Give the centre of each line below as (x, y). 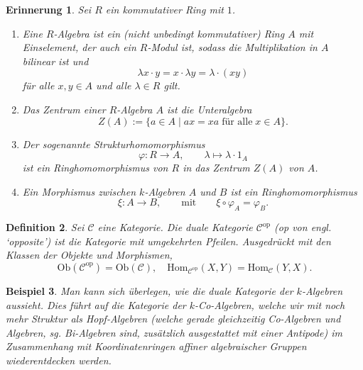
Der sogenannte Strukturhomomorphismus (114, 144)
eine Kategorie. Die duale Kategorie (175, 227)
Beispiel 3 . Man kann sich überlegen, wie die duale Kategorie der (150, 290)
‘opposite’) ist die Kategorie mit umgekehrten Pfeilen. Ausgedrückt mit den (168, 241)
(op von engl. (303, 227)
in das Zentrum (216, 168)
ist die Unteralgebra (209, 109)
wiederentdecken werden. (59, 360)
